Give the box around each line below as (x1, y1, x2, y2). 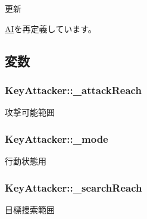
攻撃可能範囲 (5, 106, 55, 118)
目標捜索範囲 (5, 203, 55, 215)
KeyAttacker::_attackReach (5, 82, 142, 97)
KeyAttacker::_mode (5, 131, 108, 146)
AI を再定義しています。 (5, 22, 96, 35)
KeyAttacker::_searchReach (5, 180, 142, 195)
